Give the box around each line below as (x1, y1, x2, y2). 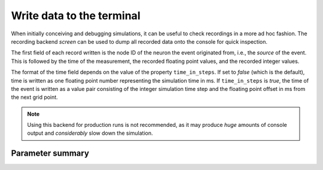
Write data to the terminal (11, 9, 141, 22)
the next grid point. (11, 93, 58, 101)
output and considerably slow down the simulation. (27, 129, 153, 137)
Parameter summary (11, 148, 90, 159)
